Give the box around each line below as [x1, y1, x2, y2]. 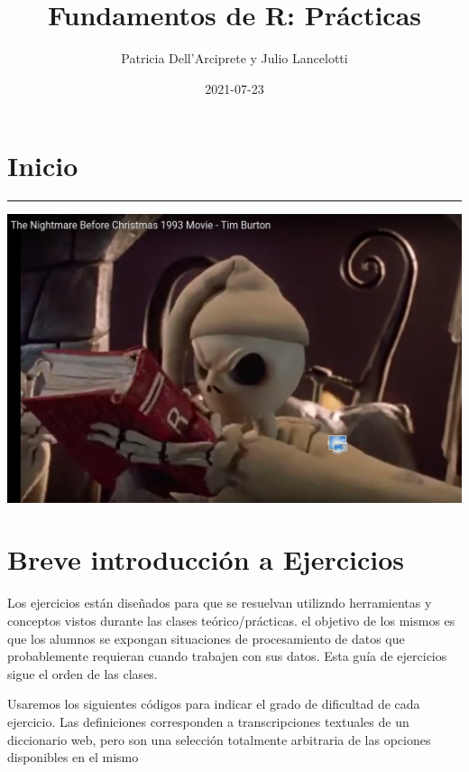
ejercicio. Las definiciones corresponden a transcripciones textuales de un [7, 712, 409, 730]
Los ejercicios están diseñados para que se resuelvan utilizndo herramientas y [7, 593, 432, 612]
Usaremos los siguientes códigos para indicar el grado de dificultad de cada [7, 694, 420, 713]
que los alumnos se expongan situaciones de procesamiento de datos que [7, 628, 405, 647]
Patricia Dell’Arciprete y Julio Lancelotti [121, 49, 348, 68]
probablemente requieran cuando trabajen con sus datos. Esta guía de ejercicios [7, 646, 447, 665]
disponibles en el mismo [7, 748, 139, 767]
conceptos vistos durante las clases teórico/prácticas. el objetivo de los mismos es [7, 610, 455, 629]
